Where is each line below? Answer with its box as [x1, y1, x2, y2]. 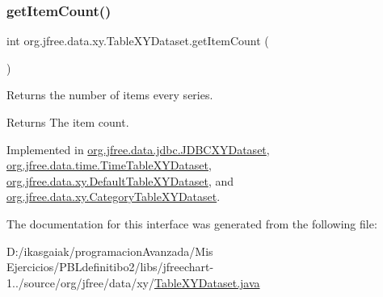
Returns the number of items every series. [6, 86, 213, 103]
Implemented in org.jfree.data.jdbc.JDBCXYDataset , [6, 140, 270, 157]
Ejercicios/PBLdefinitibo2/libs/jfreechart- [6, 258, 214, 275]
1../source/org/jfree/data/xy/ [6, 274, 154, 291]
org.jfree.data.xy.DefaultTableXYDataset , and [6, 172, 234, 189]
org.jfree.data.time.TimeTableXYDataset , [6, 157, 212, 174]
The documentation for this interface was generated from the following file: [6, 215, 377, 232]
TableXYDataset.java [154, 274, 260, 291]
